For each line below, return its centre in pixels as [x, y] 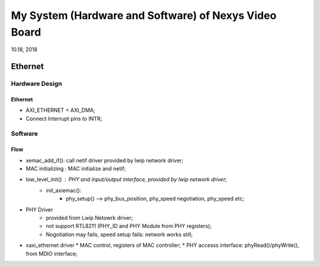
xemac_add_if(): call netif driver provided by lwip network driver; [105, 160]
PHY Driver [39, 210]
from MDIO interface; [52, 253]
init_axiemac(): [64, 190]
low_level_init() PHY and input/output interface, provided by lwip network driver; [127, 179]
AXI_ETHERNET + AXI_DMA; [60, 110]
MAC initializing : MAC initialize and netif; [76, 169]
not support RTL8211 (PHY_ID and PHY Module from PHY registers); [129, 226]
